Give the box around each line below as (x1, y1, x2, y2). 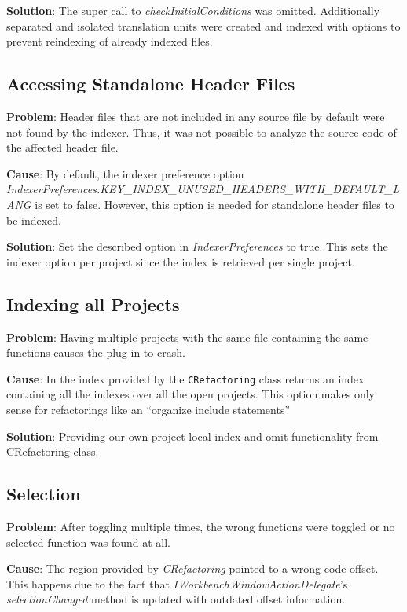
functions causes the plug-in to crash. (6, 344, 185, 361)
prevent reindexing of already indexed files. (6, 33, 213, 49)
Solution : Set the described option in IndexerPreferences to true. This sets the (6, 238, 388, 255)
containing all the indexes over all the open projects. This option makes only (6, 386, 375, 402)
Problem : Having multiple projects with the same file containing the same (6, 328, 368, 345)
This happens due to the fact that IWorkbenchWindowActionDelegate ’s (6, 575, 348, 592)
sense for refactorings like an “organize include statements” (6, 401, 291, 417)
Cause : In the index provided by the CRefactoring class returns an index (6, 370, 365, 387)
